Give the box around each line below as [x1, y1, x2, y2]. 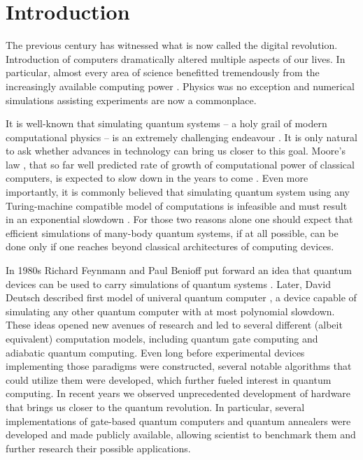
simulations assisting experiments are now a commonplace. [6, 92, 257, 107]
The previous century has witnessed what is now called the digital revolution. [6, 38, 338, 52]
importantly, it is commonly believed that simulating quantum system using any [6, 185, 350, 199]
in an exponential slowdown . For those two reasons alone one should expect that [6, 212, 353, 227]
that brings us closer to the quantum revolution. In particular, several [6, 399, 305, 414]
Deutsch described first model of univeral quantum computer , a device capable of [6, 290, 357, 305]
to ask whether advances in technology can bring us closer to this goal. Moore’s [6, 143, 346, 158]
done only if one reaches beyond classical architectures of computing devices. [6, 239, 334, 254]
